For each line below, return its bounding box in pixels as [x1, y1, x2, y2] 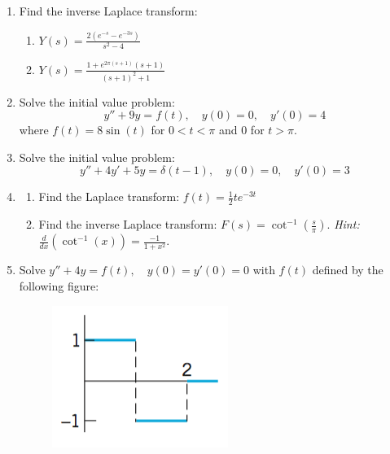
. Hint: [326, 216, 360, 233]
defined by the [312, 261, 383, 278]
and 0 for [218, 121, 265, 138]
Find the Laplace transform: [38, 188, 180, 205]
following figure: [19, 277, 99, 294]
